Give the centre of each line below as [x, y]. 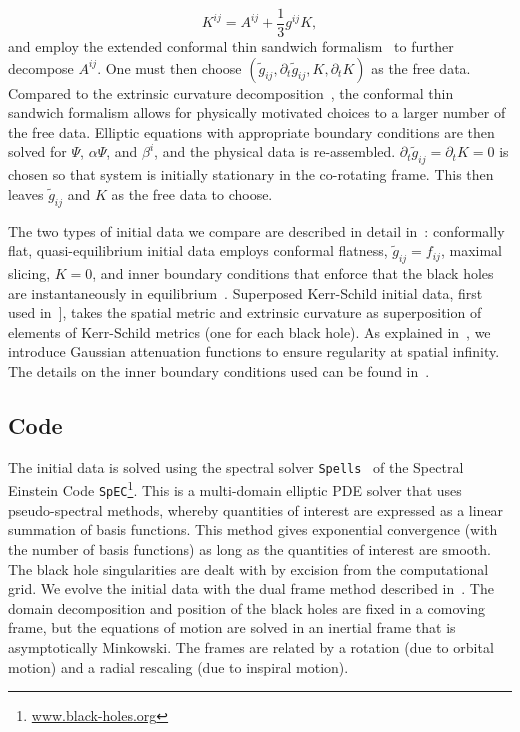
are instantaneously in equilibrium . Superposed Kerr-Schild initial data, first [245, 292]
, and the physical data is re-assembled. [275, 151]
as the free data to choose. [192, 193]
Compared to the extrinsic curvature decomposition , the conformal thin [231, 92]
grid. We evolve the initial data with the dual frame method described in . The [251, 588]
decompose [41, 67]
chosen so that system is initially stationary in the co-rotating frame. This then [251, 174]
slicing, [29, 273]
